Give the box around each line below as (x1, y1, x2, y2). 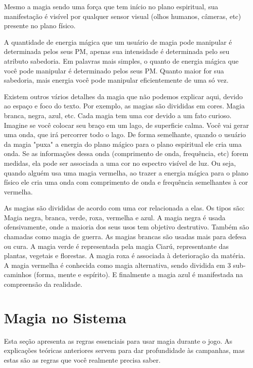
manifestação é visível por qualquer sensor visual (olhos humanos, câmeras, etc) (4, 11, 241, 21)
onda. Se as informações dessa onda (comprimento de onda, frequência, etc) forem (4, 148, 249, 158)
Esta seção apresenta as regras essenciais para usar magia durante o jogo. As (4, 335, 233, 346)
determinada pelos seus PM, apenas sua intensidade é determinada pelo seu (4, 46, 230, 56)
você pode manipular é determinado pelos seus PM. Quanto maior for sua (4, 65, 224, 75)
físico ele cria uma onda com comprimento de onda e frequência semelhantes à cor (4, 177, 248, 187)
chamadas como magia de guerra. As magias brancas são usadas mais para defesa (4, 231, 247, 242)
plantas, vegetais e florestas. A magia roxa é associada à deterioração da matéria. (4, 250, 246, 261)
